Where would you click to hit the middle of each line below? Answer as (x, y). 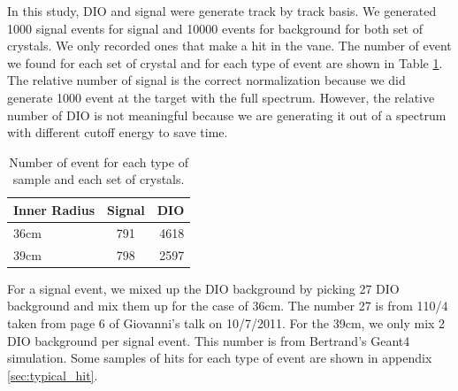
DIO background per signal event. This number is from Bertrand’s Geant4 (209, 340)
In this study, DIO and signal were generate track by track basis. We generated (222, 11)
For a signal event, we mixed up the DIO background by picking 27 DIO (203, 288)
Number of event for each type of (99, 161)
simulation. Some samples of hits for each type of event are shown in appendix (220, 358)
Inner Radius (54, 209)
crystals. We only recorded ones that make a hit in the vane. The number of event (229, 46)
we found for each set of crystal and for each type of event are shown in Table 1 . (225, 62)
